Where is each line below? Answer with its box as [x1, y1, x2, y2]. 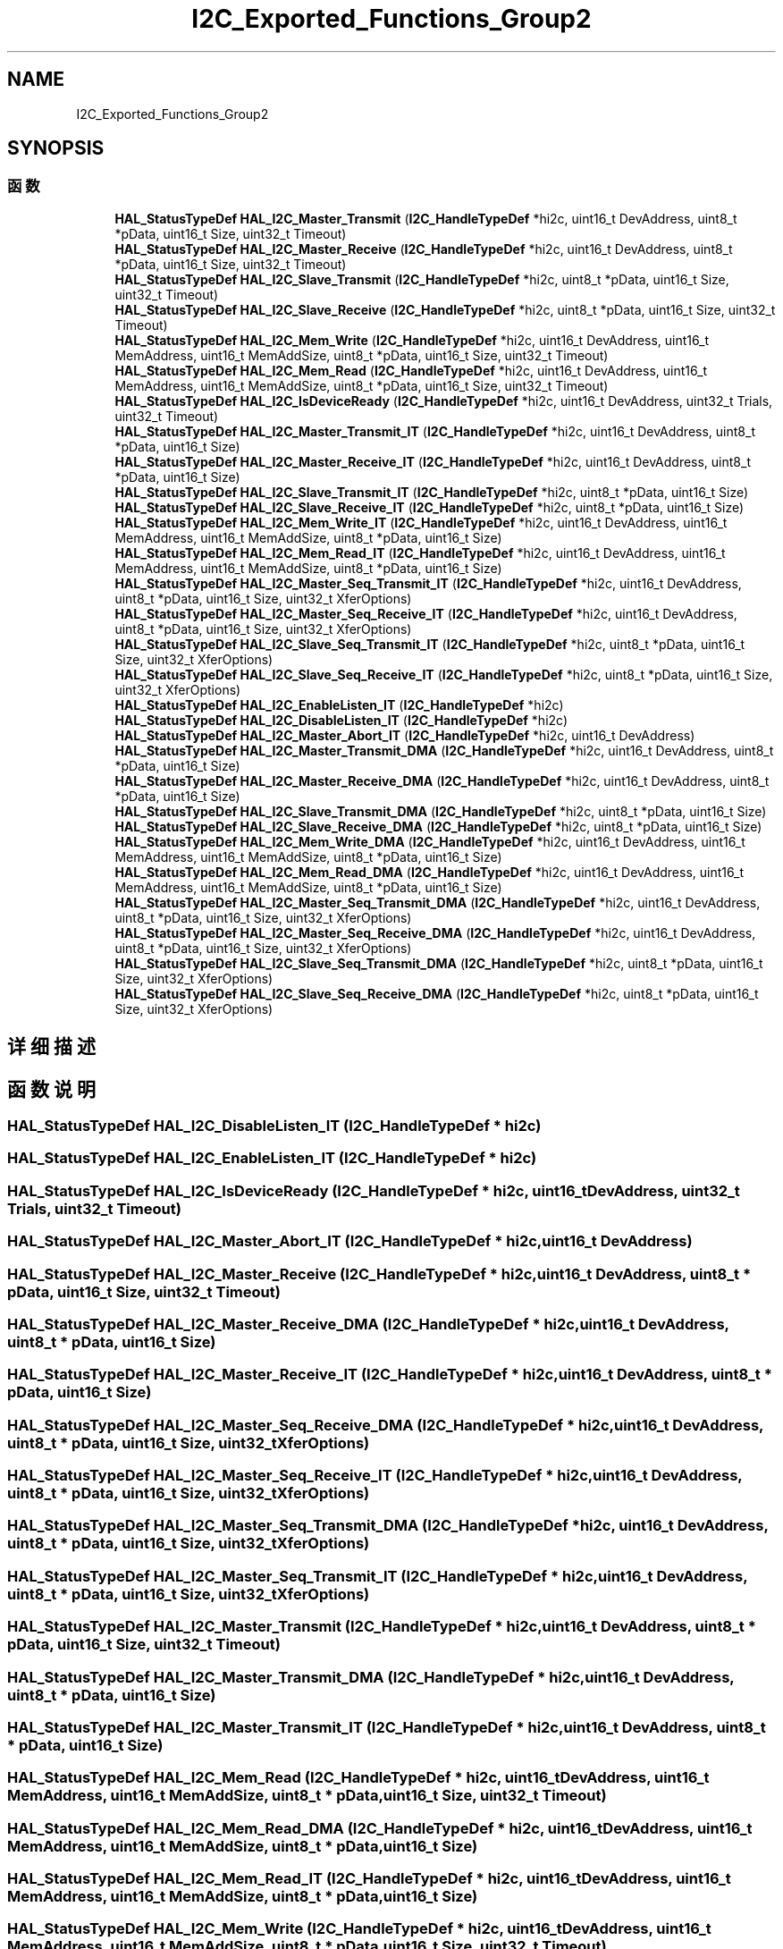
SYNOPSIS [7, 137, 105, 160]
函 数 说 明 [7, 1077, 96, 1101]
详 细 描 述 [7, 1035, 96, 1059]
